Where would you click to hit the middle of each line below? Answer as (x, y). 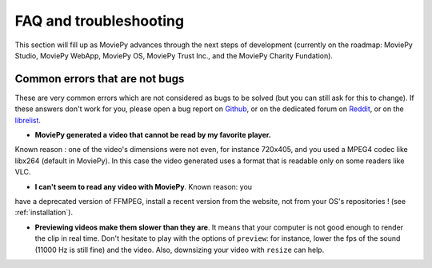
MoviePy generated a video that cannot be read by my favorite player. (153, 135)
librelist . (28, 120)
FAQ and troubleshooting (99, 21)
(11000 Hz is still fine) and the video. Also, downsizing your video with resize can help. (180, 250)
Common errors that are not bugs (100, 79)
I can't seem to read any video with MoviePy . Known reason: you (143, 186)
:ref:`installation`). (44, 213)
